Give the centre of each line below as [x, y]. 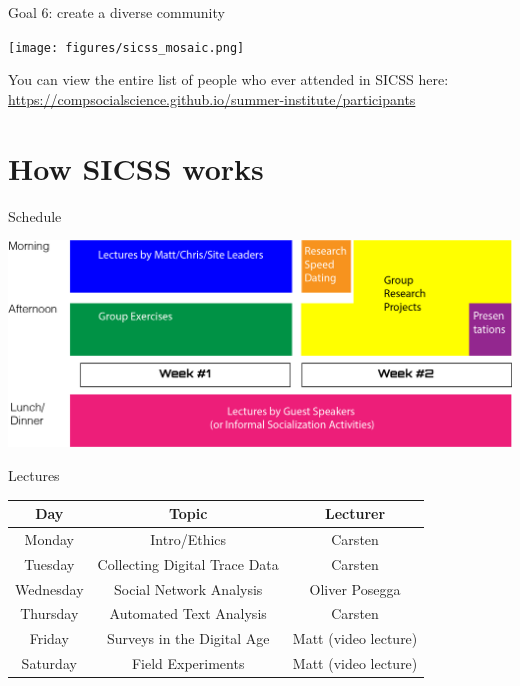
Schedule [35, 215]
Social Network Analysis [188, 588]
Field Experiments [188, 663]
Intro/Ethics [188, 538]
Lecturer [355, 513]
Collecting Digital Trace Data [188, 563]
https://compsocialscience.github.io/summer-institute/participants [212, 98]
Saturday [49, 663]
